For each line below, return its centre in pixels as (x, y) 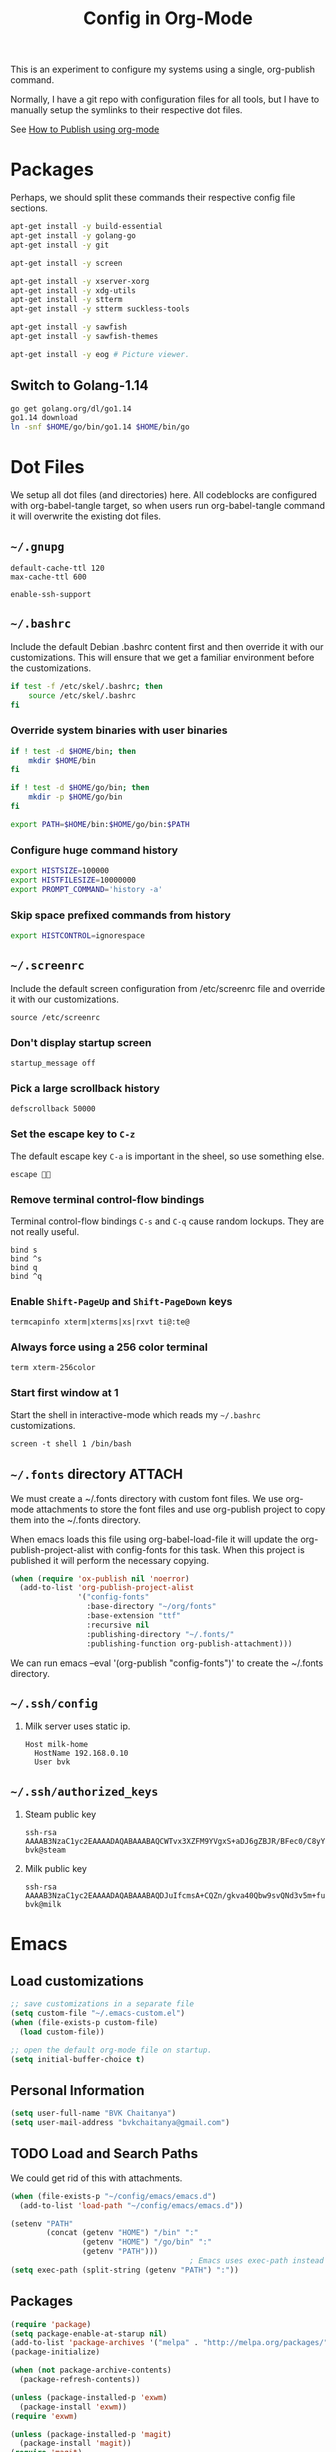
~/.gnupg (37, 546)
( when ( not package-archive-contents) (91, 2370)
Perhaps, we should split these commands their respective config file (153, 198)
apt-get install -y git (60, 245)
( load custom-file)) (62, 2032)
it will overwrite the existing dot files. (86, 516)
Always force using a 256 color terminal (109, 1347)
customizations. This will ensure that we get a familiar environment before (162, 657)
